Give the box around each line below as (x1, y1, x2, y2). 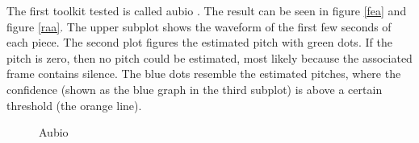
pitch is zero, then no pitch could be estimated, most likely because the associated (6, 49, 413, 66)
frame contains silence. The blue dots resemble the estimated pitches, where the (6, 65, 401, 82)
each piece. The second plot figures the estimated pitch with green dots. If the (6, 34, 392, 51)
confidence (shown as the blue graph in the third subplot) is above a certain (6, 80, 383, 97)
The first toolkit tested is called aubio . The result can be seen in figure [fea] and (6, 2, 407, 18)
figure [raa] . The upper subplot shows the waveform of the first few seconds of (6, 18, 392, 35)
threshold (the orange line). (6, 96, 142, 113)
